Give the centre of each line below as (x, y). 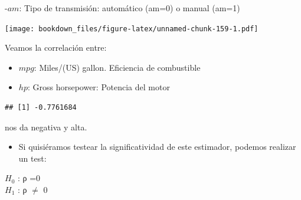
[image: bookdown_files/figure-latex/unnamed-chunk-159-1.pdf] (132, 29)
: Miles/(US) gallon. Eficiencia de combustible (117, 67)
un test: (32, 158)
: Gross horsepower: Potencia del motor (99, 87)
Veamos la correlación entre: (56, 47)
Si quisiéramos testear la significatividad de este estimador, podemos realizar (157, 147)
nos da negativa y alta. (46, 127)
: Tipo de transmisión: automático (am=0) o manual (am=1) (130, 8)
